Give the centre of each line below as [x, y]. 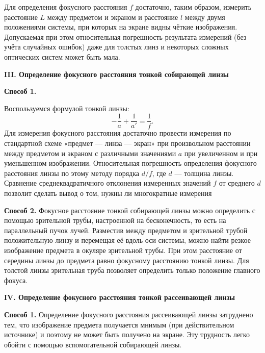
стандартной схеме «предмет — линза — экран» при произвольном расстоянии [127, 143]
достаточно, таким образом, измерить [193, 7]
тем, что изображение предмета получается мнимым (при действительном [119, 324]
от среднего [237, 183]
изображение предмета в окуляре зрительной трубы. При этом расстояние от [123, 250]
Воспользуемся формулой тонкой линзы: [67, 108]
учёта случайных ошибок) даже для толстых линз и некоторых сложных [116, 47]
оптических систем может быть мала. [62, 56]
